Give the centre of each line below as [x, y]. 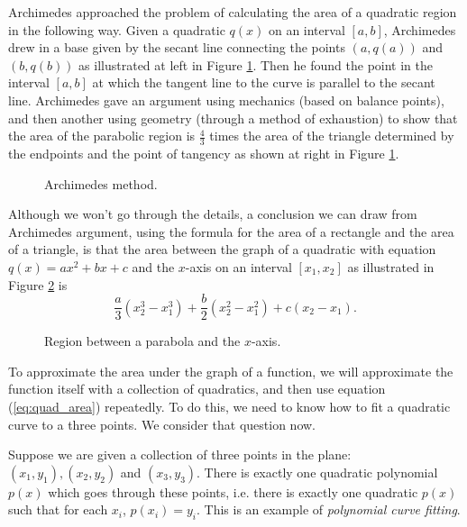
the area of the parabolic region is [102, 136]
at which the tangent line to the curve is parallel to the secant [264, 82]
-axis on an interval [238, 266]
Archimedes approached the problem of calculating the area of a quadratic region [233, 12]
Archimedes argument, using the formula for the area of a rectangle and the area [231, 231]
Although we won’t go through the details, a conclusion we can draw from [213, 214]
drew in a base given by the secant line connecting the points [177, 47]
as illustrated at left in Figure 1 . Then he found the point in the [256, 64]
